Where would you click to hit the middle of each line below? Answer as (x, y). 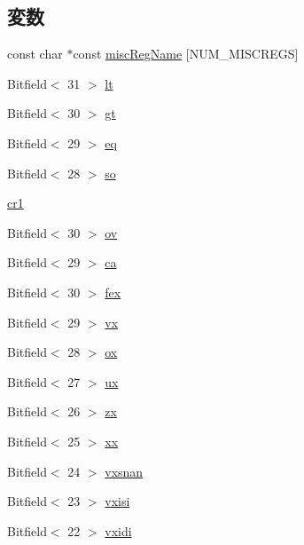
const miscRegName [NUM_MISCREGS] (186, 54)
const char (35, 54)
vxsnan (124, 471)
